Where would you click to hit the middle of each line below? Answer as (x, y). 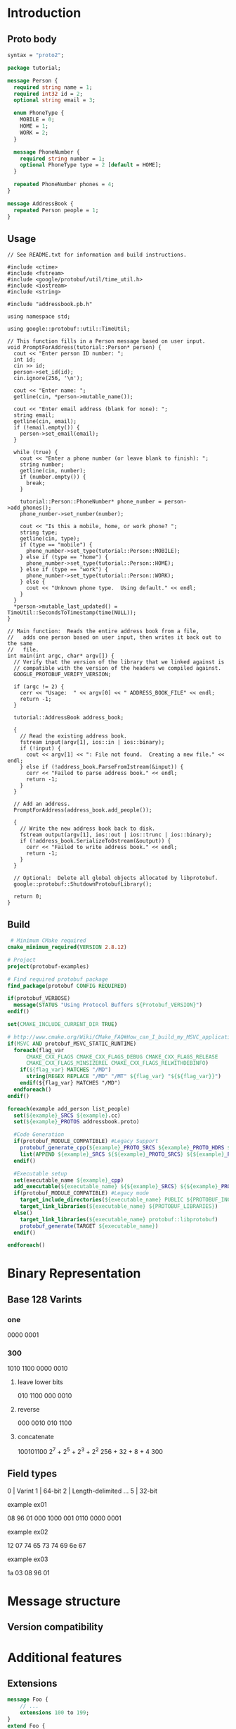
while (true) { (36, 453)
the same (20, 644)
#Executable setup (41, 1173)
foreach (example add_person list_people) (69, 1108)
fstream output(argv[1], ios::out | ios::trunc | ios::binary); (116, 835)
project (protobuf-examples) (48, 966)
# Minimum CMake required (48, 941)
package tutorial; (34, 68)
